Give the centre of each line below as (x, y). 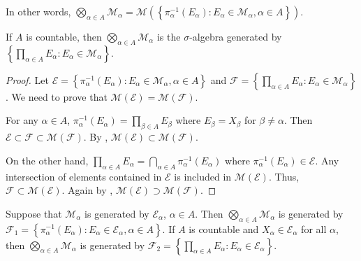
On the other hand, (47, 160)
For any (22, 120)
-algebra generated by (236, 36)
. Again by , (87, 190)
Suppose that (34, 213)
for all (314, 228)
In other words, (38, 11)
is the (169, 36)
